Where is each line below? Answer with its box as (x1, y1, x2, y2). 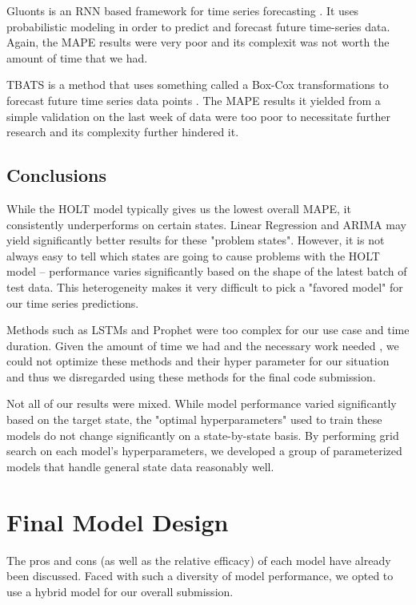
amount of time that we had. (6, 49, 148, 66)
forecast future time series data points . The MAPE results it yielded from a (6, 91, 381, 108)
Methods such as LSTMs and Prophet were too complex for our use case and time (6, 321, 410, 338)
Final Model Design (6, 505, 229, 538)
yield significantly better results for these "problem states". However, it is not (6, 232, 385, 248)
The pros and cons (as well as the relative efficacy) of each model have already (6, 551, 391, 568)
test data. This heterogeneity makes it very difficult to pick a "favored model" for (6, 278, 403, 295)
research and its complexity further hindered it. (6, 123, 239, 140)
